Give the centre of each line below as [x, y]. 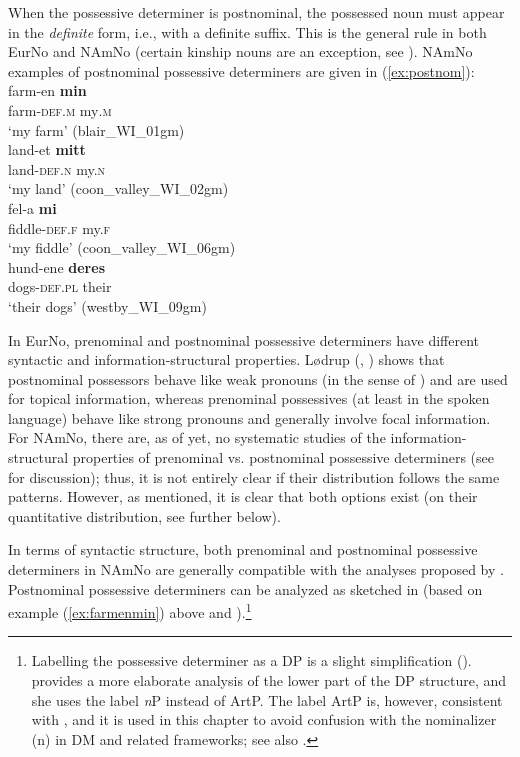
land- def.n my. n [57, 168]
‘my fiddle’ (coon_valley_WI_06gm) [122, 247]
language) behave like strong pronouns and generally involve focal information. [249, 417]
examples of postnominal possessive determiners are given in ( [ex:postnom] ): [241, 70]
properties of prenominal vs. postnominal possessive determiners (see [283, 457]
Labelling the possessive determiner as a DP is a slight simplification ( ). [251, 660]
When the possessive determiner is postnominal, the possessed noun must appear [256, 12]
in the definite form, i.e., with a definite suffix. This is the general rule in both [247, 31]
